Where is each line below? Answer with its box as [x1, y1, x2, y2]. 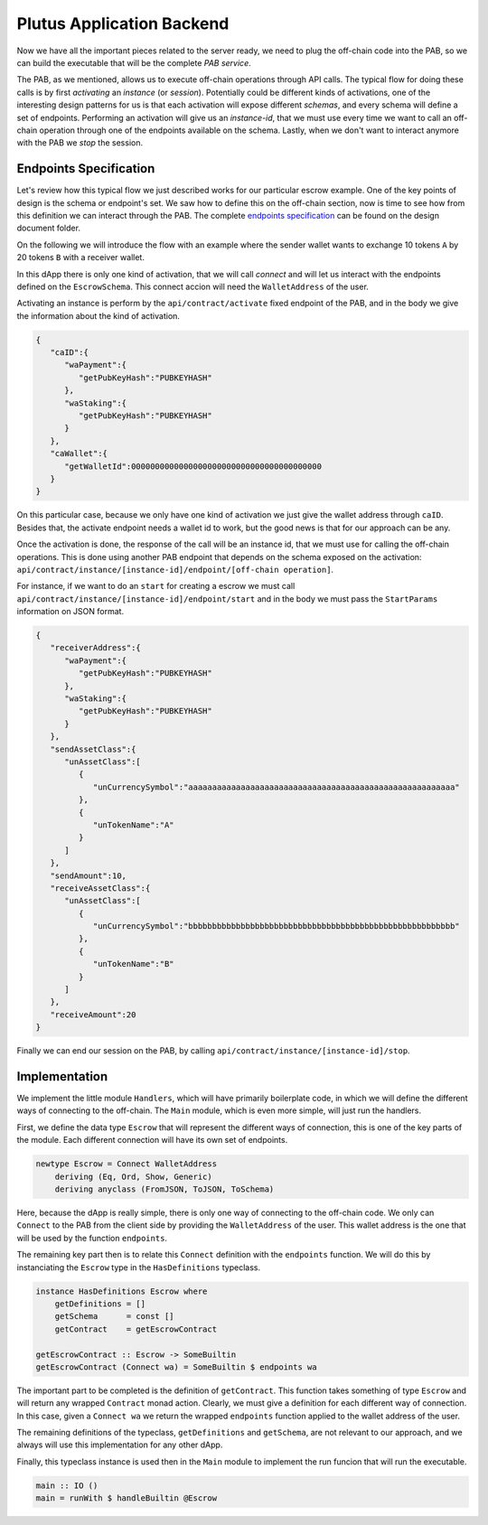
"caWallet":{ [50, 448, 108, 459]
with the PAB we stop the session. [16, 137, 144, 148]
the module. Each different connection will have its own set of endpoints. [16, 1135, 288, 1146]
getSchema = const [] [54, 1311, 175, 1322]
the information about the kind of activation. [16, 310, 181, 321]
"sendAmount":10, [50, 870, 127, 881]
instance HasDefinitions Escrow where [35, 1286, 208, 1296]
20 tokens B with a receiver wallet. [16, 252, 145, 263]
